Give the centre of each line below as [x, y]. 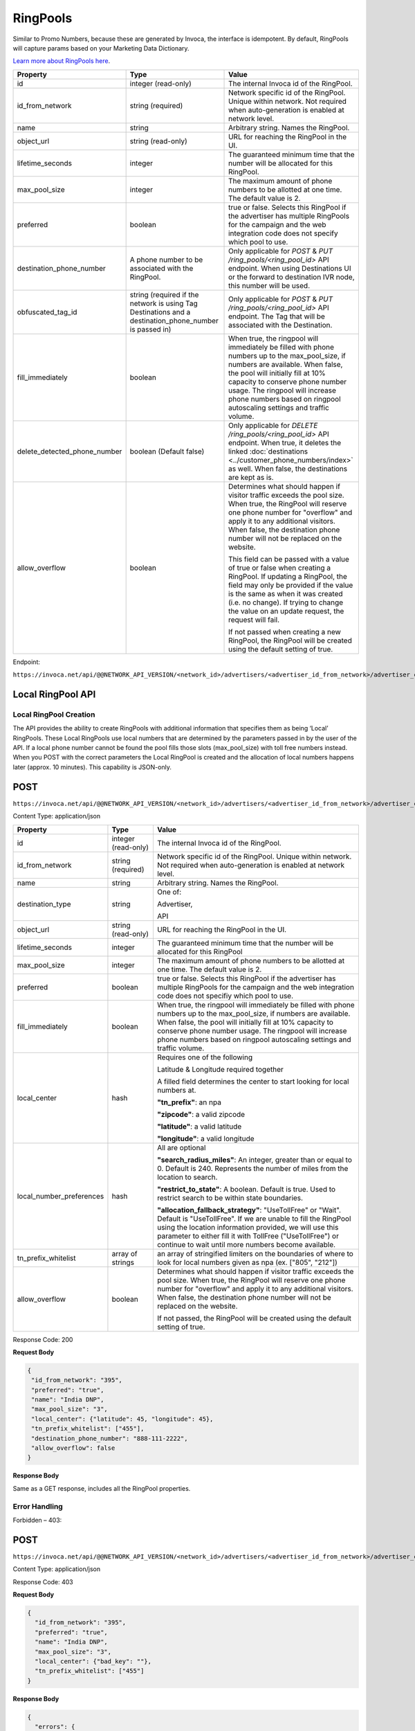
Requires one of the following [205, 1057]
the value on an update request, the [286, 611]
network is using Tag [164, 303]
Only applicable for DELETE [273, 425]
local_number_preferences [61, 1196]
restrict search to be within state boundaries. [230, 1198]
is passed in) [150, 329]
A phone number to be [166, 260]
